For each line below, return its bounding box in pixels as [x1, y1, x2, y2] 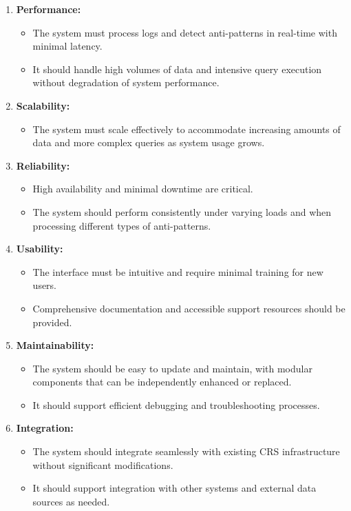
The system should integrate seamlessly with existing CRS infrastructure [32, 444, 340, 459]
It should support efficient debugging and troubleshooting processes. [32, 397, 320, 412]
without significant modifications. [32, 457, 173, 472]
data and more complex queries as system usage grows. [32, 135, 265, 150]
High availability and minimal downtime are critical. [32, 181, 253, 196]
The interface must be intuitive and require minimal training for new [32, 264, 323, 279]
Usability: [16, 241, 63, 256]
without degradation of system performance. [32, 75, 220, 90]
